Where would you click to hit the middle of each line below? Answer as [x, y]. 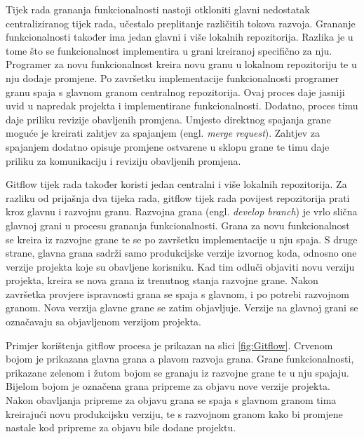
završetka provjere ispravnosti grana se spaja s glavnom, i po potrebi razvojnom [177, 293]
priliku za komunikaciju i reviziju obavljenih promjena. [123, 160]
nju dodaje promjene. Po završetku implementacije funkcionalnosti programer [173, 77]
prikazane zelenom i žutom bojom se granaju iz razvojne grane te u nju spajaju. [177, 372]
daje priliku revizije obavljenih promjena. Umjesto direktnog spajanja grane [168, 119]
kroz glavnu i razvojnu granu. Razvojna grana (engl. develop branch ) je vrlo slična [182, 211]
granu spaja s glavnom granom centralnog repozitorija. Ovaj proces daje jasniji [175, 92]
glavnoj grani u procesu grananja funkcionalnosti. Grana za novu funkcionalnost [178, 225]
